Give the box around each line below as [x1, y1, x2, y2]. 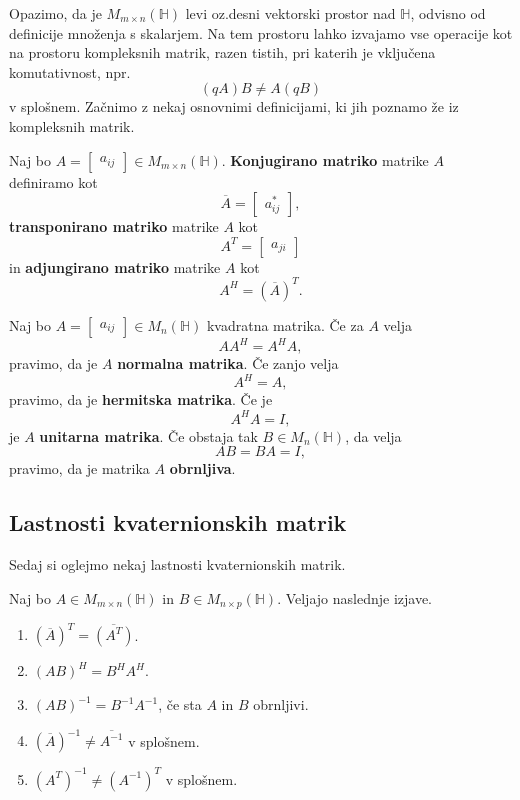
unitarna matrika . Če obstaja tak [39, 425, 258, 446]
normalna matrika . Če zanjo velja [117, 353, 339, 374]
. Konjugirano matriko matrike [221, 149, 429, 170]
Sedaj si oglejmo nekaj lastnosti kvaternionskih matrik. [9, 553, 346, 574]
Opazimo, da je [9, 3, 102, 23]
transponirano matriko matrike [9, 216, 219, 237]
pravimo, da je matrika [9, 458, 150, 479]
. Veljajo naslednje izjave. [277, 587, 432, 608]
